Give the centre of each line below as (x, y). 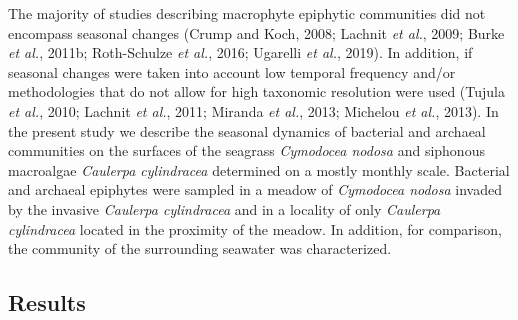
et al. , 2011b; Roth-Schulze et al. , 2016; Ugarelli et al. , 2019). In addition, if (240, 52)
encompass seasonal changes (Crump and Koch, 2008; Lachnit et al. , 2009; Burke (256, 32)
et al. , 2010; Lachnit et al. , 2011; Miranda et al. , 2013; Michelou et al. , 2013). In (253, 110)
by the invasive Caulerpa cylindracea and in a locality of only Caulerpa (224, 208)
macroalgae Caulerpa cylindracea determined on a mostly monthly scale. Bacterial (259, 169)
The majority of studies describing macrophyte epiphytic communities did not (247, 13)
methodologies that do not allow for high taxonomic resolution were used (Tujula (256, 91)
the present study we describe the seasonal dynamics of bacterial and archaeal (247, 130)
